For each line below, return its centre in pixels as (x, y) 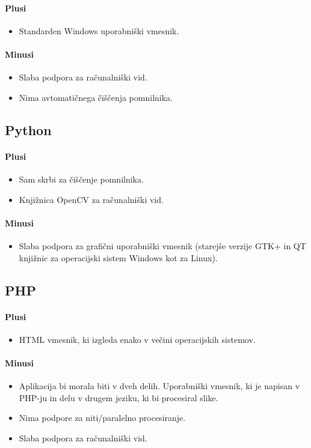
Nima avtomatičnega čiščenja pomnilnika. (96, 97)
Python (28, 129)
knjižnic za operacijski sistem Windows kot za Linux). (118, 257)
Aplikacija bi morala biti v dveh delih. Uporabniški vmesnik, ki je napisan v (159, 386)
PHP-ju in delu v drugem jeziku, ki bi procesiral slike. (119, 397)
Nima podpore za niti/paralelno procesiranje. (102, 418)
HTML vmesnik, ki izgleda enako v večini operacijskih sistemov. (137, 339)
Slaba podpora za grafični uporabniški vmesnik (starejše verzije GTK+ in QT (162, 245)
